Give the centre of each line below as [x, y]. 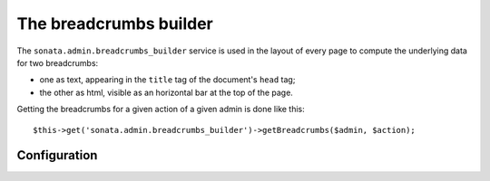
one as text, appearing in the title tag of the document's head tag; [167, 80]
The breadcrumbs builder [115, 24]
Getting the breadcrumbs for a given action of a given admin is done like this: [161, 110]
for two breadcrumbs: [58, 62]
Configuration [57, 155]
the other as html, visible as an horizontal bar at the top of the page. [167, 92]
